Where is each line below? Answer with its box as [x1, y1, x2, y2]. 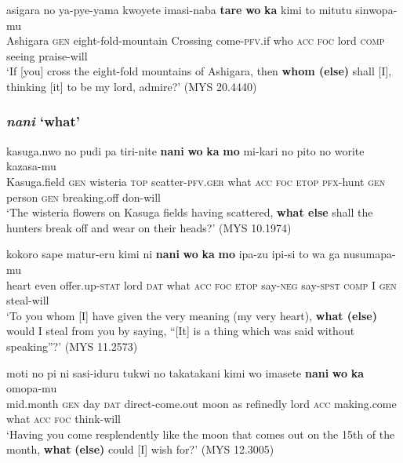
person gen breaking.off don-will [6, 188, 161, 205]
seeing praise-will [6, 47, 88, 64]
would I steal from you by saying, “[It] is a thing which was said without [6, 323, 355, 339]
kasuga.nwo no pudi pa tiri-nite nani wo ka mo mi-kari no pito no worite [6, 142, 365, 159]
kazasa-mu [6, 158, 56, 174]
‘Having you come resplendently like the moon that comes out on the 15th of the [6, 425, 395, 442]
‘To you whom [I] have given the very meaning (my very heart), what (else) [6, 307, 377, 323]
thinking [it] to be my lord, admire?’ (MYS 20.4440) [6, 78, 257, 94]
